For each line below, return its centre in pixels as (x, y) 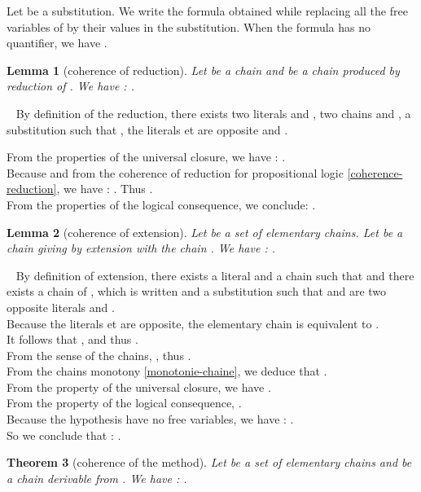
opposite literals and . (61, 307)
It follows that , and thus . (72, 339)
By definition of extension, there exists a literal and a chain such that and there (215, 275)
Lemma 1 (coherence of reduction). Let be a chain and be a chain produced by (203, 70)
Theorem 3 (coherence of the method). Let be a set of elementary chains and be (209, 462)
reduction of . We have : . (70, 86)
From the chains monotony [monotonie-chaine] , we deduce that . (167, 371)
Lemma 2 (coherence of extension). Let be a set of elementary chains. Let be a (205, 232)
